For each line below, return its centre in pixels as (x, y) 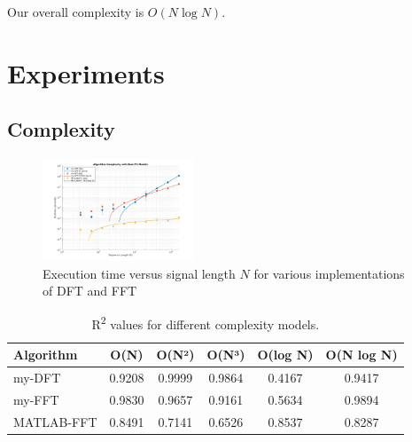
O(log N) (285, 355)
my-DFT (37, 377)
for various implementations (329, 273)
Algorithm (46, 355)
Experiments (86, 72)
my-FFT (36, 399)
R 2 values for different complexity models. (206, 322)
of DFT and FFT (90, 291)
